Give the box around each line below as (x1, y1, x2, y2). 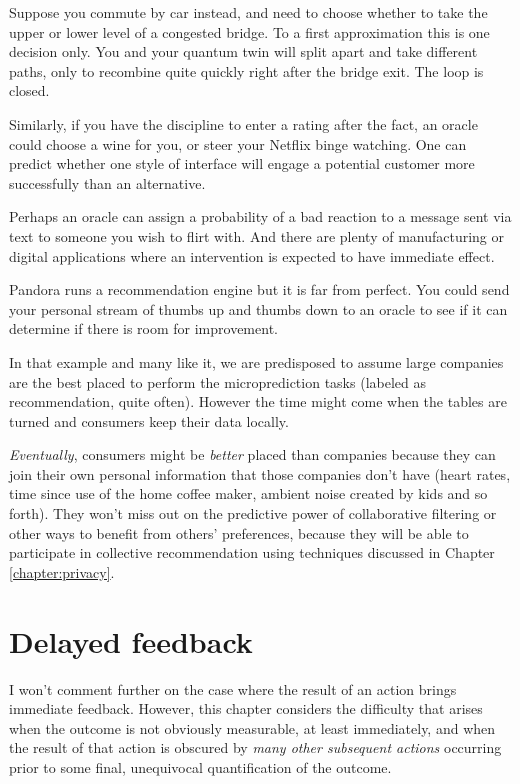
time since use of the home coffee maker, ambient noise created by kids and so (9, 483, 488, 504)
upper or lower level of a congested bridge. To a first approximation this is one (9, 21, 490, 42)
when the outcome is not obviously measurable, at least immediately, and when (9, 717, 496, 738)
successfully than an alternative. (9, 172, 206, 193)
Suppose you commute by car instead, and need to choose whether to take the (9, 2, 488, 22)
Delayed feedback (9, 620, 253, 661)
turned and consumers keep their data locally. (9, 410, 289, 431)
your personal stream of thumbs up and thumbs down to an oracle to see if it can (9, 298, 508, 319)
